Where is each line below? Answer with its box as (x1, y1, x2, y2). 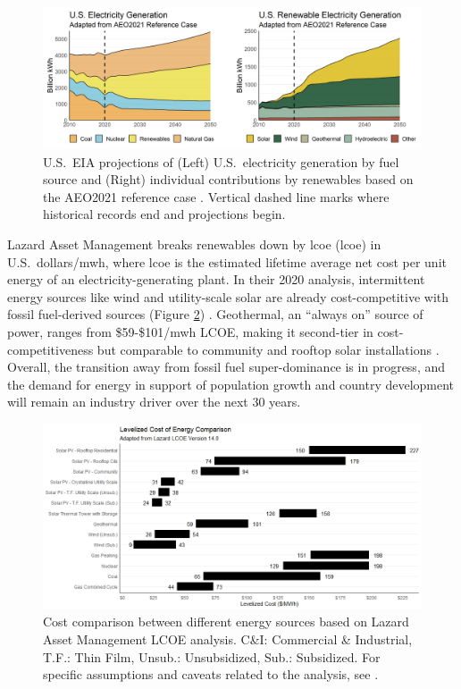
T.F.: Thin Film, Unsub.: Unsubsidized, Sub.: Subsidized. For (43, 647, 381, 666)
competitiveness (7, 340, 94, 358)
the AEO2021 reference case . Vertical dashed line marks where (43, 187, 390, 206)
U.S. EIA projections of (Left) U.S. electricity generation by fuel (43, 152, 399, 171)
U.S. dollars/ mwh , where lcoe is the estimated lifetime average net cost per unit (7, 252, 447, 271)
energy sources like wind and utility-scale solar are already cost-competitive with (7, 287, 449, 306)
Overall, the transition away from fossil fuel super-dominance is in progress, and (7, 357, 446, 376)
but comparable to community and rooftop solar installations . (96, 340, 440, 358)
